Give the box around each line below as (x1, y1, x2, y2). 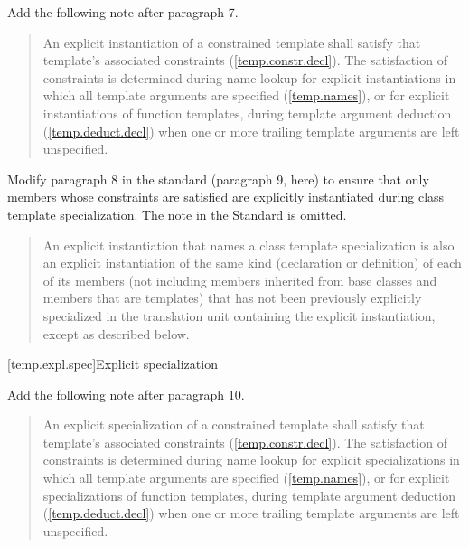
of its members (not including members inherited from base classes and (42, 270, 437, 289)
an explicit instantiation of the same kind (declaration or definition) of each (42, 253, 462, 272)
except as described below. (42, 324, 190, 343)
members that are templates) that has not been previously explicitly (42, 288, 422, 307)
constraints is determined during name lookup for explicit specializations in (42, 450, 460, 469)
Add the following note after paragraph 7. (7, 3, 239, 21)
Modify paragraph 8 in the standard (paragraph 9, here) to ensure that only (7, 169, 429, 188)
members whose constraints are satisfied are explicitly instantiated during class (7, 187, 445, 206)
